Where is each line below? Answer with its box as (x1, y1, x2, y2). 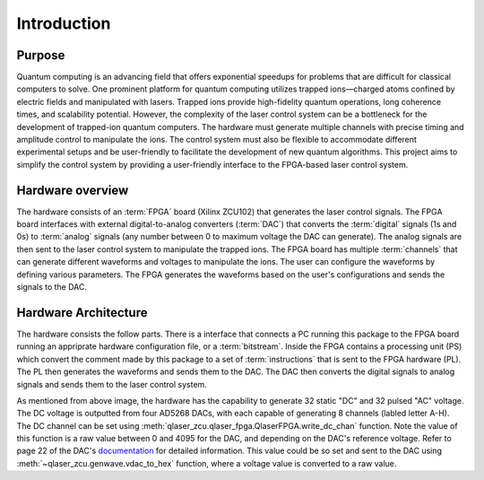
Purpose (16, 48, 65, 63)
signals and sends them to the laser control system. (16, 379, 208, 389)
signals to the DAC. (16, 282, 88, 292)
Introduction (16, 13, 111, 33)
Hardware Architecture (16, 305, 148, 320)
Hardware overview (16, 182, 129, 197)
